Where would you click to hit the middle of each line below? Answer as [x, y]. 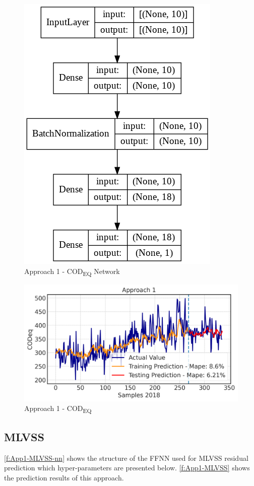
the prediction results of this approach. [64, 477]
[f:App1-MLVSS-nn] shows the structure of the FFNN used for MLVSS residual [126, 458]
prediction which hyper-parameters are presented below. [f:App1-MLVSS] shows [127, 468]
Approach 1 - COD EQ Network [72, 271]
